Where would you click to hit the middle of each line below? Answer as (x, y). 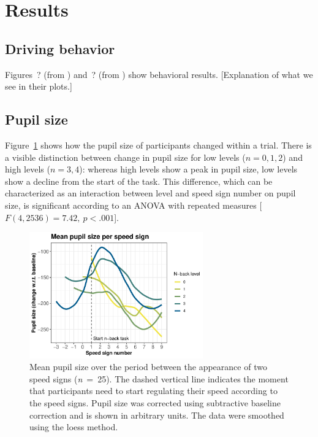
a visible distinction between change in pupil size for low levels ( (125, 157)
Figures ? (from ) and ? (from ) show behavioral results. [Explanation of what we (159, 74)
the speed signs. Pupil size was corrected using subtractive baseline (155, 402)
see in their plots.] (39, 86)
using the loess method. (74, 427)
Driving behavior (60, 48)
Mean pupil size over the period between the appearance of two (148, 367)
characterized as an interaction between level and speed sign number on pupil (150, 193)
